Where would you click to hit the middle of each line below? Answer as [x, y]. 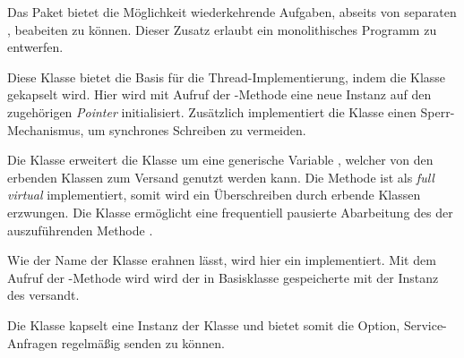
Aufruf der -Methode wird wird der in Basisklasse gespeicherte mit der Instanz [223, 277]
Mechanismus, [46, 129]
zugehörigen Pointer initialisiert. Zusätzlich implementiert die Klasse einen [212, 111]
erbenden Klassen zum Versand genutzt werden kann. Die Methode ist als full [221, 177]
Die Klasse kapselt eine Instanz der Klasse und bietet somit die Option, [204, 324]
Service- [425, 324]
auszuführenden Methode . [80, 230]
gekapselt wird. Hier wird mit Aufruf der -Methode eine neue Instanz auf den [219, 94]
